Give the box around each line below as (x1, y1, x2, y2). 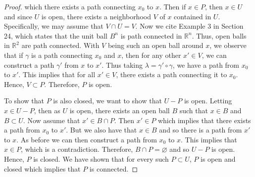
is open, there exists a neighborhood (41, 11, 151, 21)
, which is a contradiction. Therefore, (21, 144, 133, 154)
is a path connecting (31, 49, 93, 60)
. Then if (159, 1, 186, 11)
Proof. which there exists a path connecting (4, 1, 136, 11)
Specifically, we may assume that (4, 21, 103, 31)
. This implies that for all (18, 69, 96, 80)
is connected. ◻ (89, 163, 138, 174)
